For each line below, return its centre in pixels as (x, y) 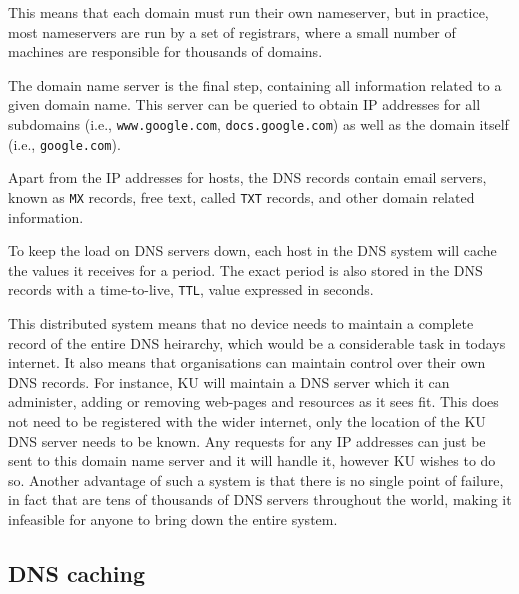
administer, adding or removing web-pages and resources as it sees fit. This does (253, 401)
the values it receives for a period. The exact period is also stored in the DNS (245, 269)
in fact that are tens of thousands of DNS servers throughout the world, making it (260, 499)
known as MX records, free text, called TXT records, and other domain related (241, 196)
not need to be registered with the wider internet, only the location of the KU (247, 420)
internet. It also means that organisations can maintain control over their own (247, 362)
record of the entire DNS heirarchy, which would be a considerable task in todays (257, 342)
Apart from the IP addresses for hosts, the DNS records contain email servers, (247, 177)
